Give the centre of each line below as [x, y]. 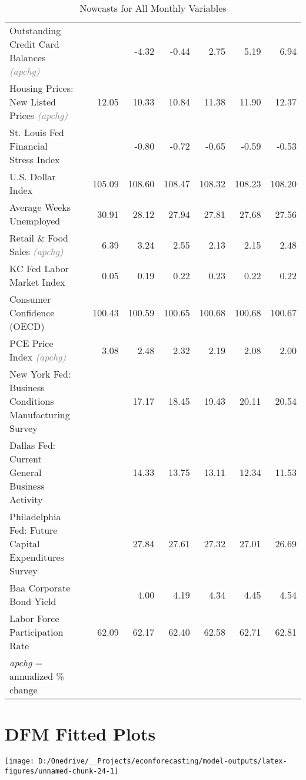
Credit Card [34, 44]
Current [26, 459]
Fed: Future [34, 530]
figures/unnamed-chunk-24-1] [62, 771]
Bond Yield [33, 601]
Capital [25, 543]
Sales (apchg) [36, 251]
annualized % [37, 676]
